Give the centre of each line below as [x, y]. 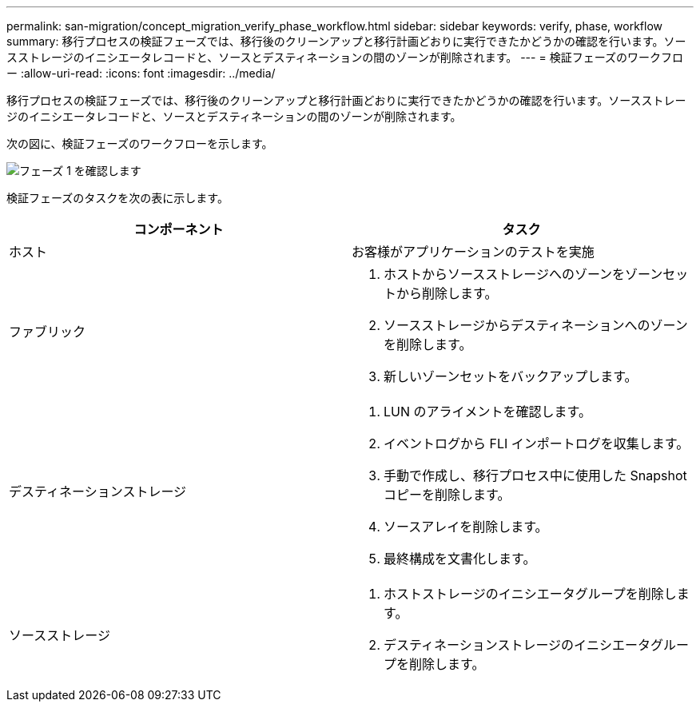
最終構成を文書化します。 [460, 559]
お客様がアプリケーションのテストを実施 [473, 252]
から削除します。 [447, 293]
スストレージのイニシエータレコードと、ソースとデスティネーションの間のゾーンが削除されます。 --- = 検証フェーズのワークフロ [345, 57]
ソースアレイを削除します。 [466, 527]
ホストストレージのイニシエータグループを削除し [530, 594]
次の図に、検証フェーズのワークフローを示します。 [140, 143]
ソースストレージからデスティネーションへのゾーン [536, 325]
